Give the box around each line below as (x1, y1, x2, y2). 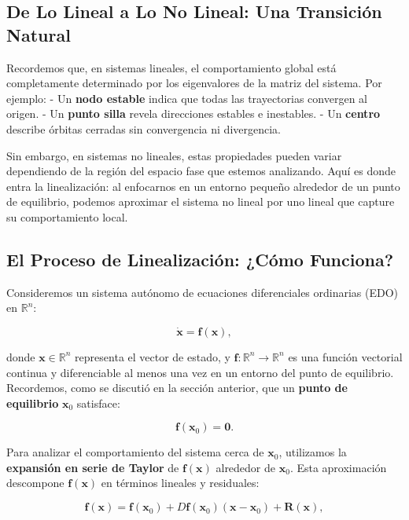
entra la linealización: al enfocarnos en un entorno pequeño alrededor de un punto (6, 178, 400, 194)
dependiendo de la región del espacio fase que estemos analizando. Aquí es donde (6, 163, 396, 179)
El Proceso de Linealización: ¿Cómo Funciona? (6, 247, 394, 271)
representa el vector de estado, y (75, 348, 230, 364)
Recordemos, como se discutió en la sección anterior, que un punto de (6, 379, 348, 396)
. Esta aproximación (289, 459, 387, 475)
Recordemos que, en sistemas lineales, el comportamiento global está (6, 59, 337, 75)
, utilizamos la (278, 444, 347, 460)
